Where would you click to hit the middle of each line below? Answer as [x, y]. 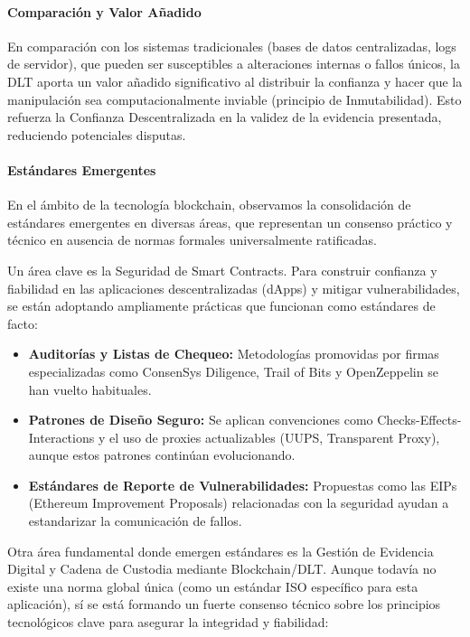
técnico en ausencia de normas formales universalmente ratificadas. [192, 240]
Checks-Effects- [419, 420]
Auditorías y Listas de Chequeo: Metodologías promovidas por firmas [234, 354]
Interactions [61, 437]
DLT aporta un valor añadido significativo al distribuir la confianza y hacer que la [235, 81]
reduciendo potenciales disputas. [97, 134]
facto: [23, 323]
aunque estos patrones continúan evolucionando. [162, 455]
